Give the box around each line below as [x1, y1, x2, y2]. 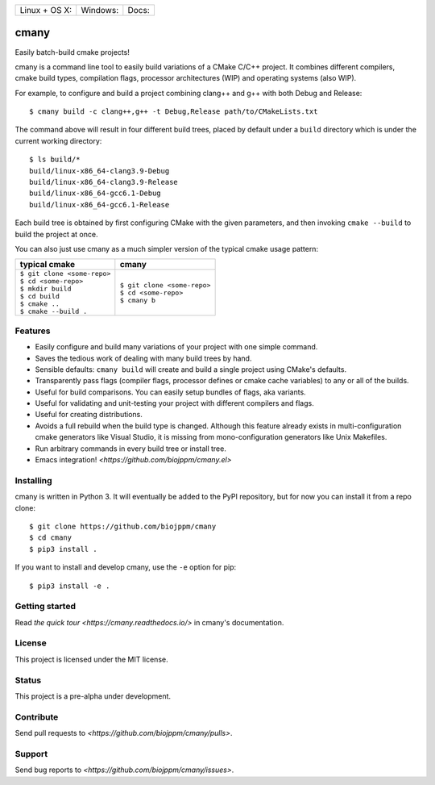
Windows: [81, 5, 119, 15]
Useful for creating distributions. [35, 410, 143, 420]
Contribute [14, 711, 59, 722]
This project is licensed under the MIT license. [14, 654, 168, 664]
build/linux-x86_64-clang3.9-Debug [29, 166, 170, 175]
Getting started [14, 601, 77, 612]
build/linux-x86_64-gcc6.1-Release [29, 200, 170, 209]
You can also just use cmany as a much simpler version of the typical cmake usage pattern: [14, 244, 318, 253]
